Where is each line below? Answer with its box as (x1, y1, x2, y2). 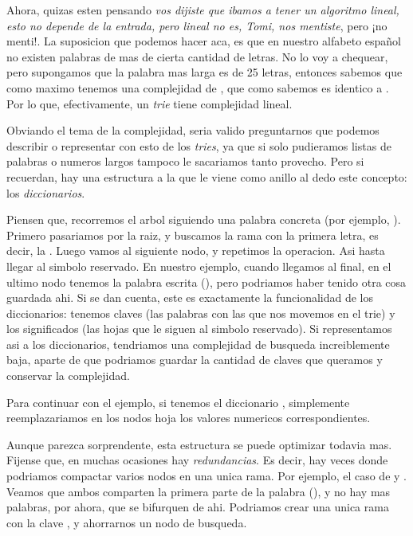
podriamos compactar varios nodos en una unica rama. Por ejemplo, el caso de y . (6, 468, 407, 484)
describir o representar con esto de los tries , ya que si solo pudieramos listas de (6, 137, 391, 154)
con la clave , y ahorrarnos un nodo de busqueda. (6, 514, 247, 530)
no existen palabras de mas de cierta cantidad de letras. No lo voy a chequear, (6, 48, 388, 65)
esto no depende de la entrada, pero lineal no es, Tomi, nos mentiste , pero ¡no (6, 17, 387, 33)
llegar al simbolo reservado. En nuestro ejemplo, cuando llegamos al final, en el (6, 257, 391, 274)
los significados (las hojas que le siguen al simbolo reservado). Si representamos (6, 320, 392, 337)
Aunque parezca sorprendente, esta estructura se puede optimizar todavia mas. (6, 436, 392, 452)
